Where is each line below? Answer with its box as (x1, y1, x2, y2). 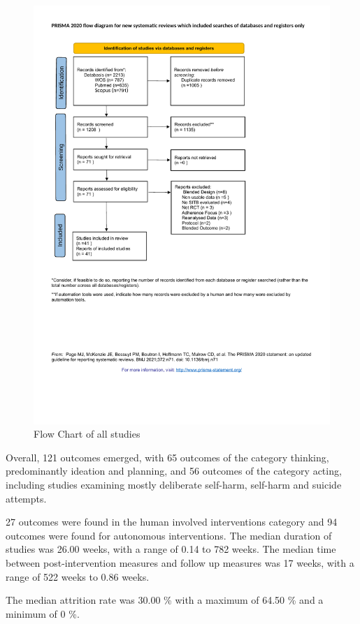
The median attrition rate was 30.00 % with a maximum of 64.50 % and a (6, 593, 324, 607)
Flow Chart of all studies (34, 426, 141, 441)
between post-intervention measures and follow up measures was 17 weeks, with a (6, 556, 354, 570)
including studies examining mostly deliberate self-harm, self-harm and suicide (6, 477, 342, 492)
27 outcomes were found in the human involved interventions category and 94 (6, 514, 338, 529)
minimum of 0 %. (6, 606, 80, 621)
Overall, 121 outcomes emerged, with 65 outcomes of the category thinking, (6, 450, 329, 464)
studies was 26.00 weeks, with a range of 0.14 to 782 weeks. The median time (6, 542, 336, 556)
